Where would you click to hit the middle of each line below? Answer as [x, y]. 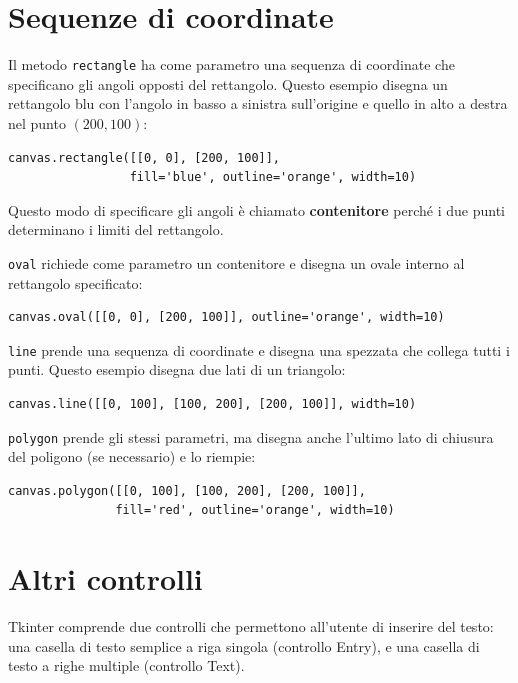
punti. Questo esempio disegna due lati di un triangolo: [177, 369]
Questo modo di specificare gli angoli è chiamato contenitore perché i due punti [256, 209]
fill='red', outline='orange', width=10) [255, 510]
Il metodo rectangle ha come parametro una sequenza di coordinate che [231, 64]
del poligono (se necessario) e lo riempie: [132, 456]
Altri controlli [105, 578]
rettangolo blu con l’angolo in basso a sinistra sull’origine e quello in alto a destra [258, 103]
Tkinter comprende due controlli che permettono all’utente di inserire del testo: [251, 626]
